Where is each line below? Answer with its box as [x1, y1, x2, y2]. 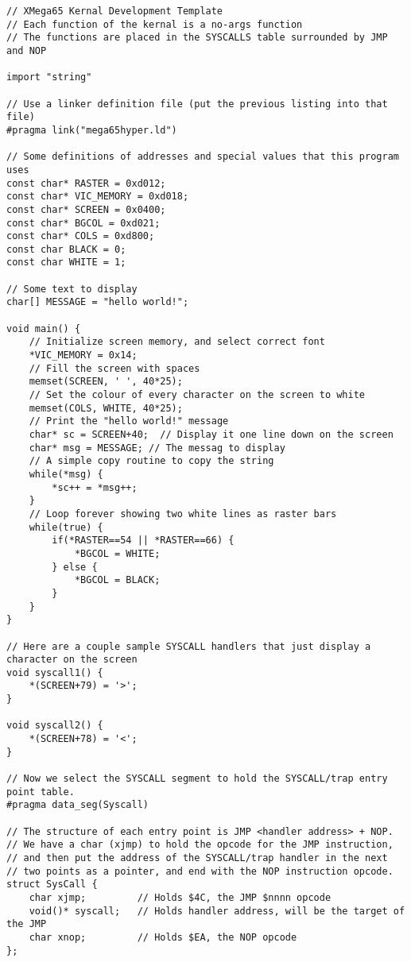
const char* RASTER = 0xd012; [6, 177, 166, 189]
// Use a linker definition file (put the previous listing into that [6, 98, 388, 110]
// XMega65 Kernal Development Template [6, 6, 223, 17]
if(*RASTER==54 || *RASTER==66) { [52, 535, 235, 547]
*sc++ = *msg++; [52, 481, 138, 493]
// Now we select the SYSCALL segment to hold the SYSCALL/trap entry [6, 773, 388, 785]
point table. [6, 786, 75, 798]
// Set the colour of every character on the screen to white [29, 389, 366, 401]
